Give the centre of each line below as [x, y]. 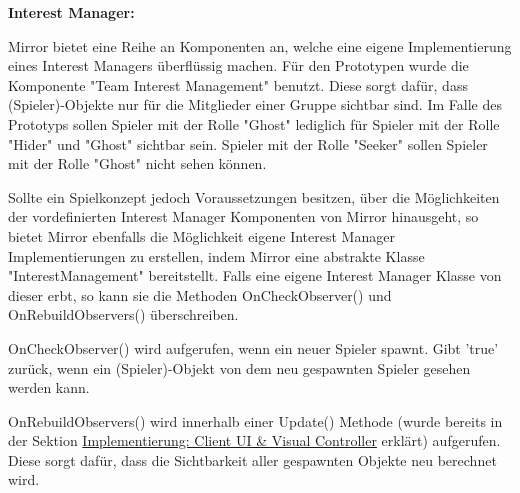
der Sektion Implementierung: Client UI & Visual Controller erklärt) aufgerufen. [254, 440]
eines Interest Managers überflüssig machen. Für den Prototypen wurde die [238, 65]
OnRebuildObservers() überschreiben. [123, 314]
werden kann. [49, 387]
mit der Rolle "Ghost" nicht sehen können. [137, 163]
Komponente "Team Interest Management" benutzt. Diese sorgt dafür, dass [238, 84]
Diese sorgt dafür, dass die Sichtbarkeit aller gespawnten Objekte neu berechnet [252, 459]
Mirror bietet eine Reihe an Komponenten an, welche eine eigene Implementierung [260, 45]
